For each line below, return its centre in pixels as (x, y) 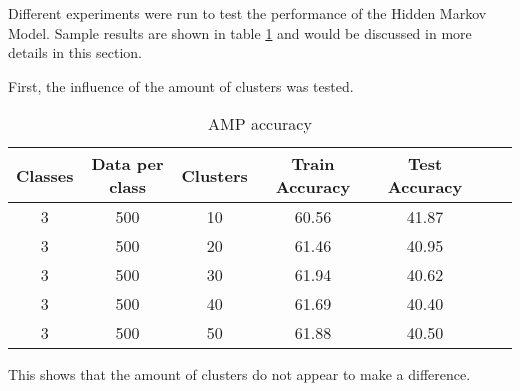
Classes (45, 175)
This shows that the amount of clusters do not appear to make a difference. (239, 374)
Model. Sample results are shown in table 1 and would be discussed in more (240, 32)
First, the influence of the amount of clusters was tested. (181, 85)
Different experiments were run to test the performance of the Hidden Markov (247, 13)
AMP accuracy (260, 124)
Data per (127, 164)
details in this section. (75, 52)
